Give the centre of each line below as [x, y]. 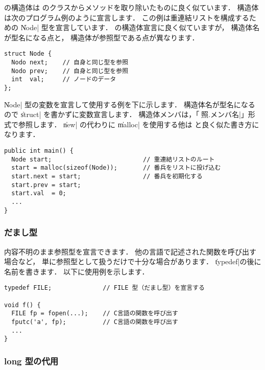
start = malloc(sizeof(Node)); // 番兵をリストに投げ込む [116, 168]
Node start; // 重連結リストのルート [113, 159]
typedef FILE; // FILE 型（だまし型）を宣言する [105, 288]
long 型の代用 [31, 361]
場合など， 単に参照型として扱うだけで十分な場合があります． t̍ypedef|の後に [133, 261]
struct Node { [28, 54]
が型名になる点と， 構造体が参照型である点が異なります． [102, 37]
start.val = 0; [39, 193]
